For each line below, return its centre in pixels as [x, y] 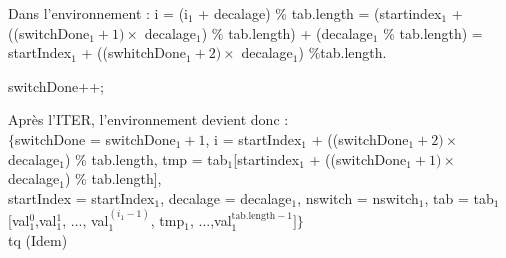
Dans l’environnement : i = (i [98, 13]
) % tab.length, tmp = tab [146, 158]
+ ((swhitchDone [133, 52]
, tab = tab [459, 197]
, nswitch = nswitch [358, 197]
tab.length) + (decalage [300, 32]
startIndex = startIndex [81, 197]
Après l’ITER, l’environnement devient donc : [148, 119]
